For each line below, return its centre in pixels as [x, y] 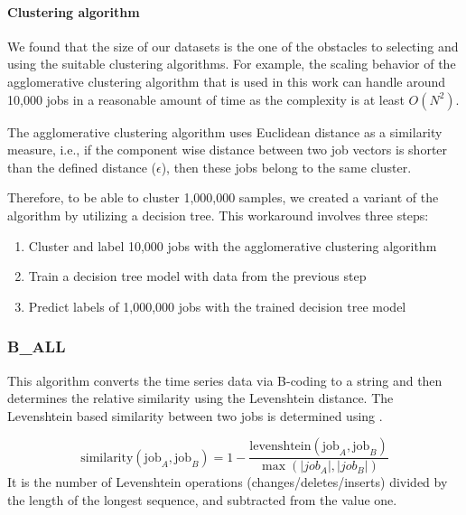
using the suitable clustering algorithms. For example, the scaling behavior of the [232, 64]
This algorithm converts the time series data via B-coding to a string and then [225, 380]
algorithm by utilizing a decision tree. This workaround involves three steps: [218, 215]
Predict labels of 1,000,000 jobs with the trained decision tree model [217, 306]
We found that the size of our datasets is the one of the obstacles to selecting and [233, 46]
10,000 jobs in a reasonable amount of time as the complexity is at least [206, 99]
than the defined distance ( [82, 167]
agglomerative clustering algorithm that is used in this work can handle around [227, 81]
